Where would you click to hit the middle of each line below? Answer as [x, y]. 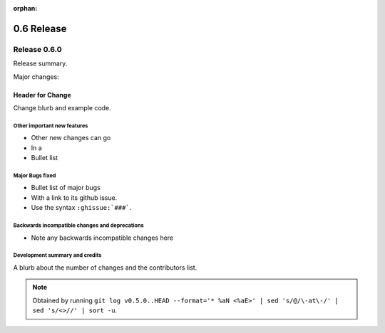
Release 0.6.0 [37, 49]
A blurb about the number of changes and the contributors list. [105, 268]
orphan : [25, 8]
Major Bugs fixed [35, 175]
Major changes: [36, 76]
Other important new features [51, 126]
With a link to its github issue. [74, 197]
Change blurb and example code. [62, 107]
